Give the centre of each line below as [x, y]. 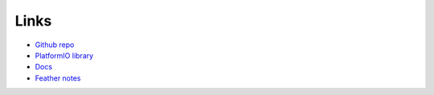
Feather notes [58, 78]
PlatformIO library [64, 55]
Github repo [55, 45]
